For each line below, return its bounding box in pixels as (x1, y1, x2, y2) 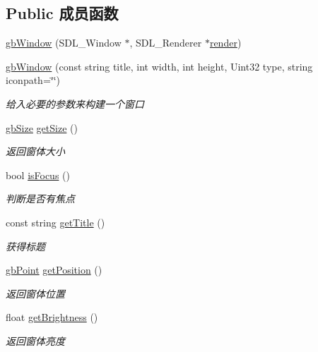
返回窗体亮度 (6, 333, 65, 348)
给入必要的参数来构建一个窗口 (6, 96, 144, 111)
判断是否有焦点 (6, 191, 75, 206)
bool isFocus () (6, 167, 70, 182)
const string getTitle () (6, 214, 105, 229)
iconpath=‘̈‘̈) (6, 73, 61, 87)
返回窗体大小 (6, 144, 65, 159)
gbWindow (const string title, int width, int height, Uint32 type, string (6, 59, 313, 73)
